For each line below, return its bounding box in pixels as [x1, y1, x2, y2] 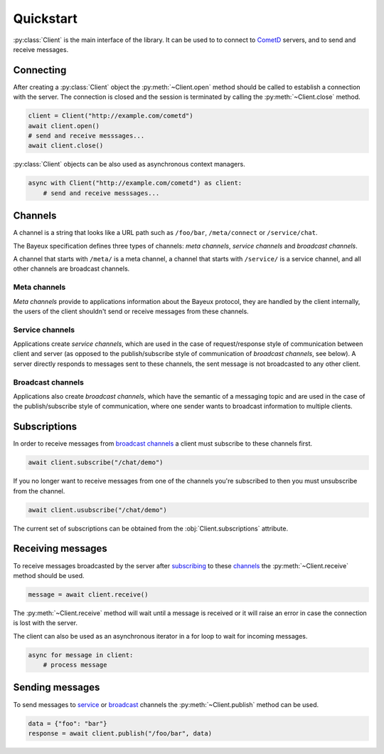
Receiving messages [13, 543, 108, 555]
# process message [43, 661, 107, 669]
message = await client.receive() [28, 590, 149, 598]
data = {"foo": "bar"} [28, 719, 107, 728]
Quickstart [13, 11, 78, 26]
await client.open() [28, 122, 100, 130]
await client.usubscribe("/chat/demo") [28, 506, 167, 514]
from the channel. [13, 486, 65, 495]
